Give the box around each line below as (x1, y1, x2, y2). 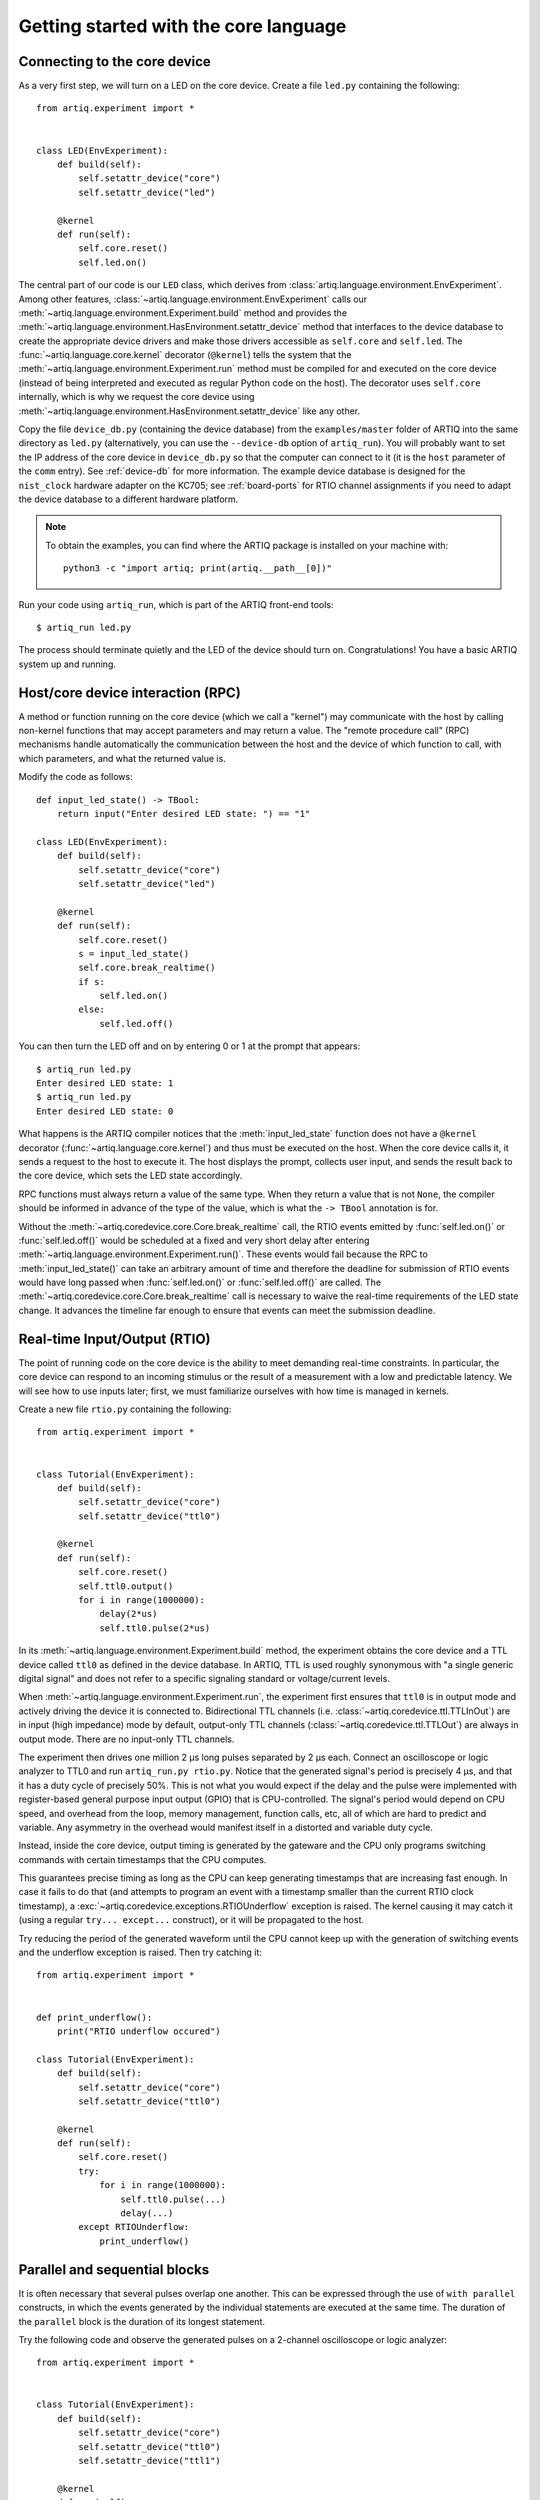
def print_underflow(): (36, 2011, 153, 2023)
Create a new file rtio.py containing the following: (18, 1403, 232, 1415)
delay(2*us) (99, 1608, 158, 1620)
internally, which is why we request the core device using (18, 391, 255, 403)
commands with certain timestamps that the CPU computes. (18, 1853, 267, 1865)
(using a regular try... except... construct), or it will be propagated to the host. (18, 1914, 365, 1926)
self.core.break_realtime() (78, 962, 216, 974)
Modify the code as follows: (18, 771, 134, 783)
